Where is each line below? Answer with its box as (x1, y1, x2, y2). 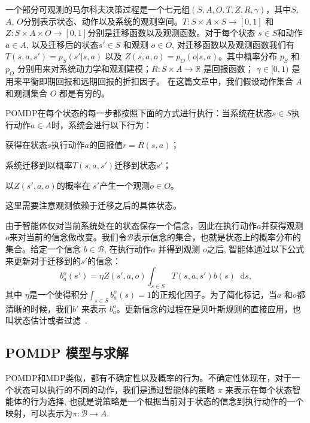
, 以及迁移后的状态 (26, 38, 99, 50)
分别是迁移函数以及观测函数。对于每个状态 (87, 26, 256, 39)
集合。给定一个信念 (5, 242, 81, 255)
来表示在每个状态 (225, 383, 293, 395)
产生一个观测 (99, 179, 150, 191)
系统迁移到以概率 (5, 158, 72, 171)
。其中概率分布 (218, 50, 278, 62)
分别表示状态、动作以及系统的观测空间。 (23, 14, 183, 27)
